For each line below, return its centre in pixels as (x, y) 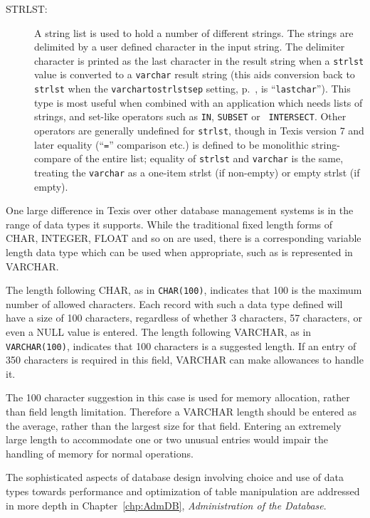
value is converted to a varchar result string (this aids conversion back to (195, 74)
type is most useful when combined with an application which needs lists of (199, 102)
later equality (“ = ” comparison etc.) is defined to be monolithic (171, 144)
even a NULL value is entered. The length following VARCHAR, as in (159, 332)
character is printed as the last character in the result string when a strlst (199, 60)
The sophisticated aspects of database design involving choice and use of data (175, 477)
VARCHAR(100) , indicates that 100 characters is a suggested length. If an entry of (181, 345)
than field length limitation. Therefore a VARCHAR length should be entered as (181, 412)
